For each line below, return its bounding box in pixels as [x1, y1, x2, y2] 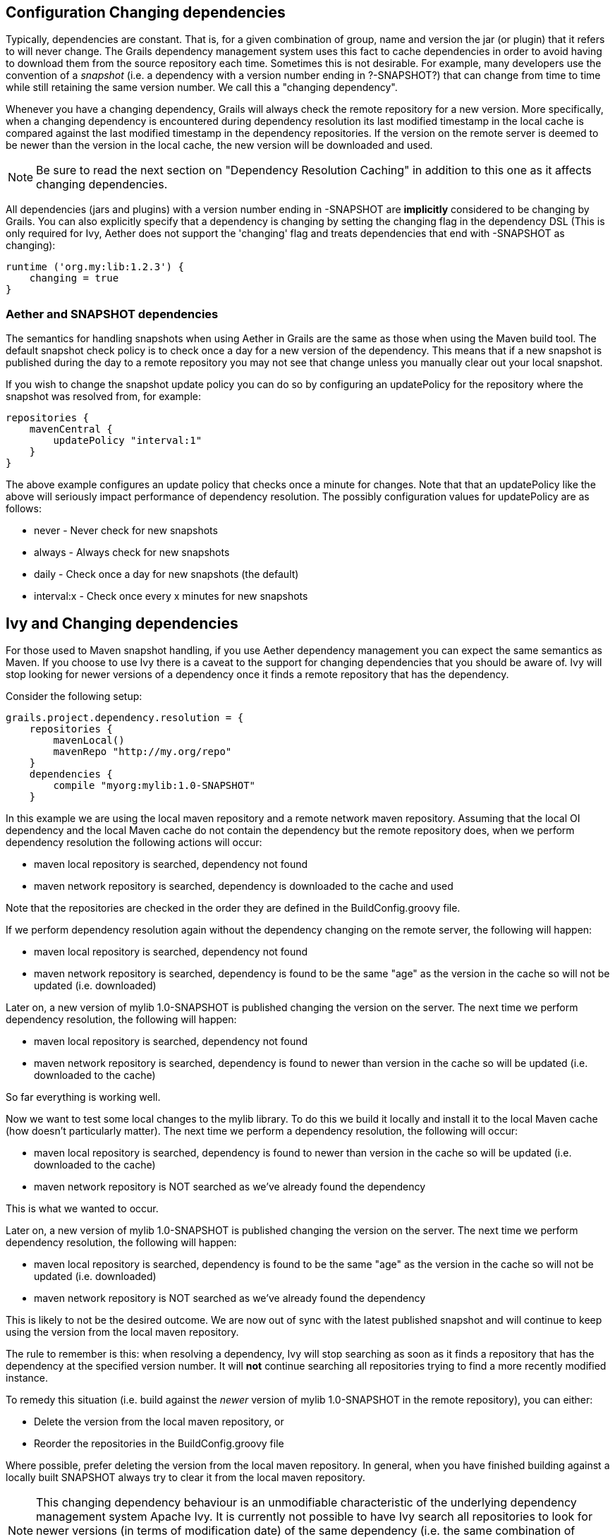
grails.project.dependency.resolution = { [6, 712, 244, 724]
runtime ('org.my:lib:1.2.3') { [6, 261, 184, 273]
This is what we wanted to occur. [6, 1202, 159, 1215]
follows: [6, 502, 42, 515]
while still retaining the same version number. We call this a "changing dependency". [6, 81, 398, 94]
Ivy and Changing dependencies [6, 614, 238, 632]
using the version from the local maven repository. [6, 1326, 239, 1339]
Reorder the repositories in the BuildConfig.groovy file [34, 1437, 284, 1450]
